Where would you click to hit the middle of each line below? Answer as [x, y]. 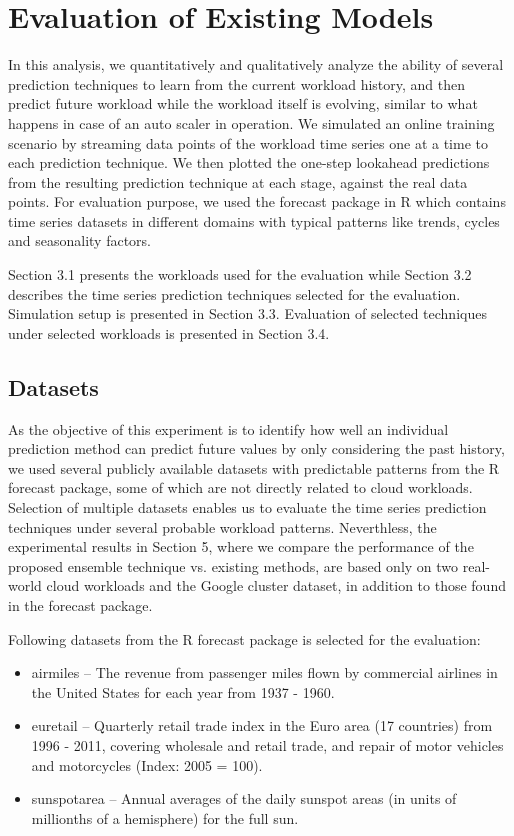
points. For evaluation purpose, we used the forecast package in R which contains [257, 201]
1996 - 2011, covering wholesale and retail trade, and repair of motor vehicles [267, 744]
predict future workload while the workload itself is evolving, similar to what [243, 103]
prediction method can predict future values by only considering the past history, [256, 448]
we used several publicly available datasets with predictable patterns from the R [254, 467]
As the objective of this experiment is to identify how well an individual [228, 428]
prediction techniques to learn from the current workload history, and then [237, 83]
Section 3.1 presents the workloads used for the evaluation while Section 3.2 [240, 274]
